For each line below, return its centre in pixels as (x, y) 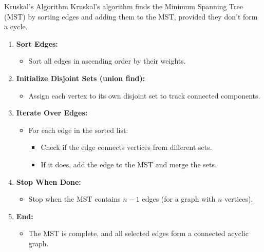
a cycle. (16, 26)
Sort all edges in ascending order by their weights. (107, 61)
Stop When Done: (49, 181)
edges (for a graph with (179, 199)
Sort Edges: (37, 43)
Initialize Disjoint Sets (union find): (81, 78)
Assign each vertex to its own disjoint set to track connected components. (144, 95)
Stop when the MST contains (74, 199)
